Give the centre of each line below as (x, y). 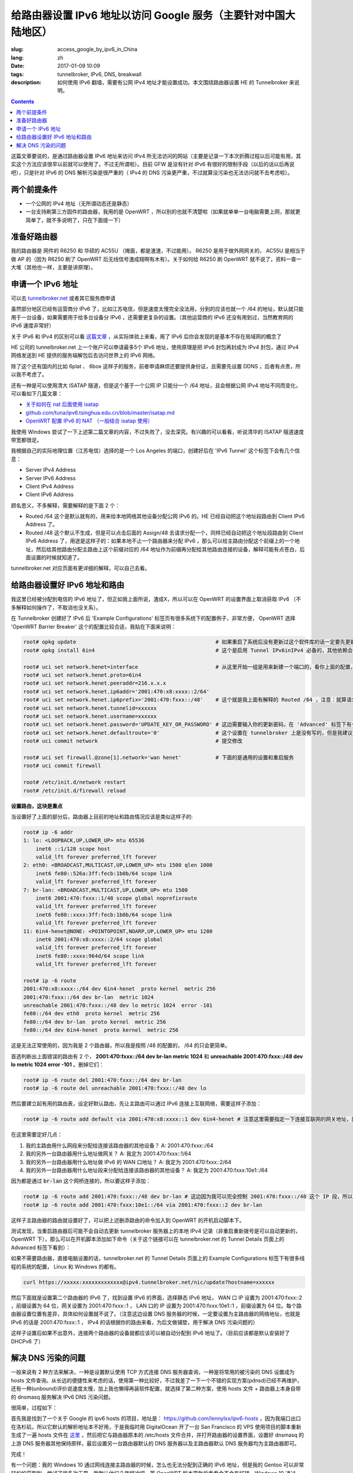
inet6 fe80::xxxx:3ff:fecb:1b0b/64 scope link (104, 914)
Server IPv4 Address (51, 470)
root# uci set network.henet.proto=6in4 (82, 675)
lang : (17, 57)
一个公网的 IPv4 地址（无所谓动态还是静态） (79, 203)
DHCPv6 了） (27, 1341)
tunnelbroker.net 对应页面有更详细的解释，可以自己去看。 (80, 568)
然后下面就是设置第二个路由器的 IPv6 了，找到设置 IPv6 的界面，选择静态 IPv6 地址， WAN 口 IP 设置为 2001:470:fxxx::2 (156, 1297)
